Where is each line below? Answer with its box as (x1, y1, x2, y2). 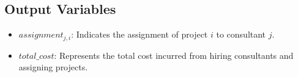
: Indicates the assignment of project (71, 28, 208, 41)
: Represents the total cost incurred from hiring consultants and (54, 49, 294, 61)
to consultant (216, 28, 266, 41)
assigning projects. (18, 61, 88, 73)
